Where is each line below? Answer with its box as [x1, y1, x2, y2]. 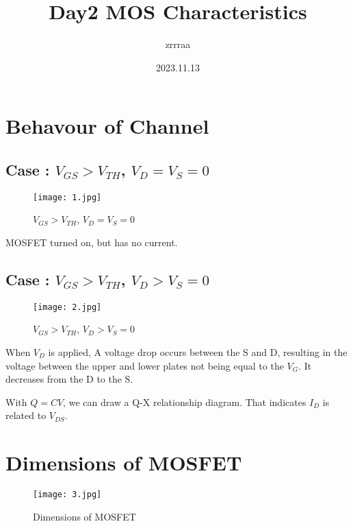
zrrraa [165, 37, 191, 51]
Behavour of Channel [5, 112, 209, 140]
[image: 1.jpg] [33, 192, 102, 202]
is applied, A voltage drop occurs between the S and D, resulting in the [48, 345, 348, 359]
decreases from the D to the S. [5, 372, 133, 386]
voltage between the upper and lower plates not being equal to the [5, 358, 284, 372]
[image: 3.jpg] [33, 490, 102, 500]
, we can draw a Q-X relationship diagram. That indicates [63, 394, 306, 409]
